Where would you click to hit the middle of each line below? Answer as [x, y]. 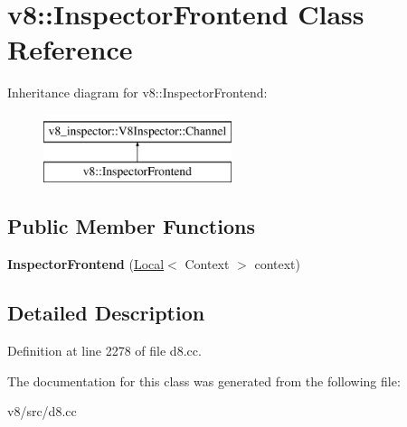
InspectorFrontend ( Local [86, 264]
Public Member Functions [131, 226]
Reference [70, 49]
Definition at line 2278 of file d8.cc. [104, 351]
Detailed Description [106, 313]
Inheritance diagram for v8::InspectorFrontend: [137, 93]
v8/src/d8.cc [42, 411]
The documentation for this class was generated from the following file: [204, 381]
